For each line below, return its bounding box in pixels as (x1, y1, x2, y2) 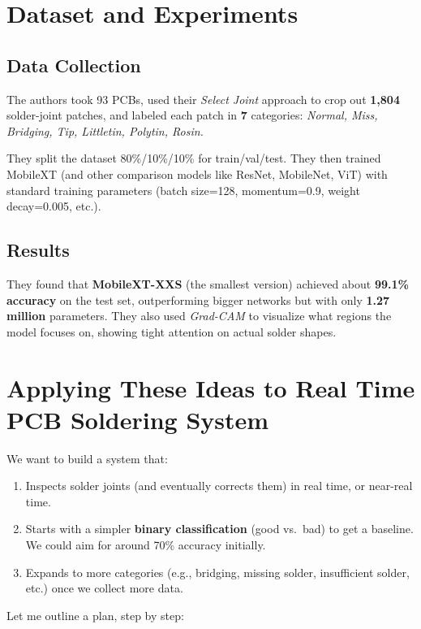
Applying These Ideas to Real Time (6, 371, 415, 404)
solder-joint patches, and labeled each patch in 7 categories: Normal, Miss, (6, 106, 378, 124)
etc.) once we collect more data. (25, 579, 183, 596)
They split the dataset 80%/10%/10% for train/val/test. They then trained (6, 150, 381, 167)
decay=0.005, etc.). (6, 197, 101, 215)
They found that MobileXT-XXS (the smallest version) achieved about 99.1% (6, 275, 409, 292)
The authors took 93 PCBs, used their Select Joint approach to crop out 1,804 (6, 90, 400, 107)
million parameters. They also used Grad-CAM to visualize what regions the (6, 307, 392, 324)
